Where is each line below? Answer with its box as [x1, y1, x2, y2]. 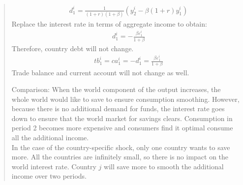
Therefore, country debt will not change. [11, 43, 134, 53]
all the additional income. [11, 132, 89, 143]
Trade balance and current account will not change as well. [11, 67, 189, 78]
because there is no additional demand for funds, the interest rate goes [11, 103, 225, 114]
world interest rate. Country [11, 161, 96, 171]
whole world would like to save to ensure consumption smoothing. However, [11, 93, 240, 104]
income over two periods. [11, 171, 87, 181]
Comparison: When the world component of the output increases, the [11, 84, 221, 94]
